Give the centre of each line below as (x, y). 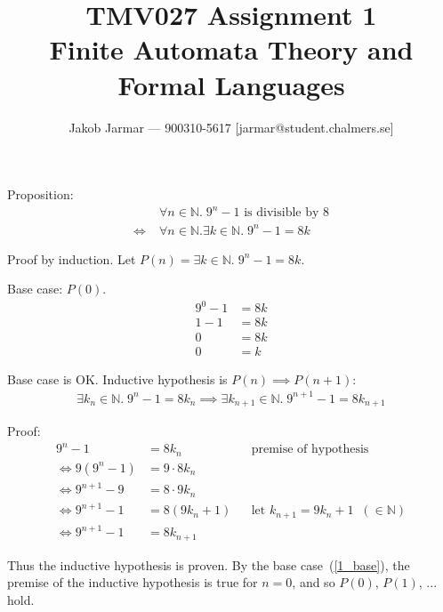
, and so (314, 582)
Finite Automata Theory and (231, 49)
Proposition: (40, 194)
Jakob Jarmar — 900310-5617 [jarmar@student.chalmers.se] (231, 127)
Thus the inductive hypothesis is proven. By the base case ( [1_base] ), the (209, 564)
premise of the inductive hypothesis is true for (133, 582)
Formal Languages (231, 84)
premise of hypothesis (310, 450)
